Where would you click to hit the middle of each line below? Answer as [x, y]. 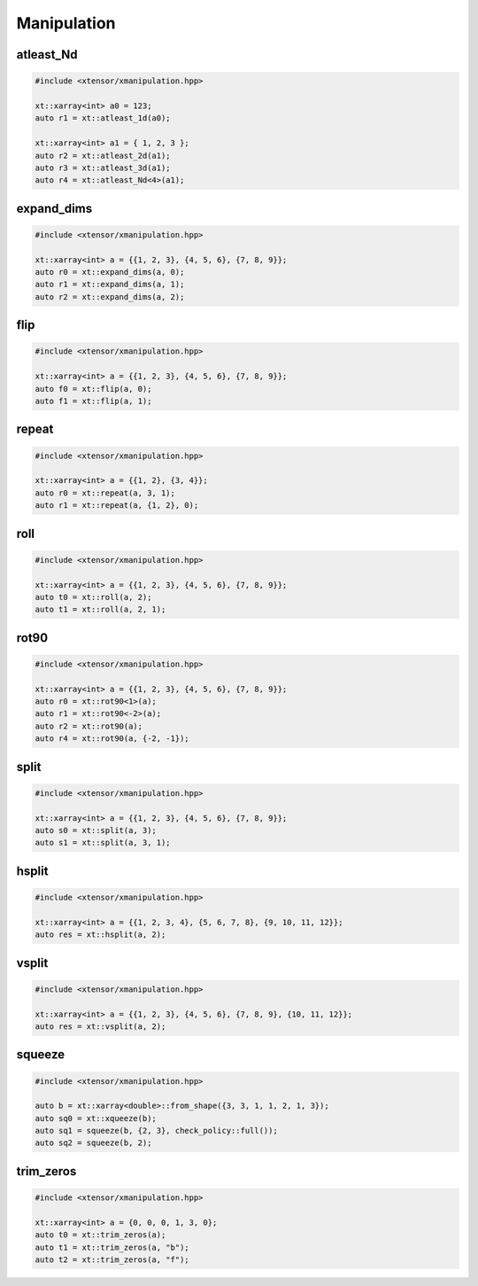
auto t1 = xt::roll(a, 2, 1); [100, 610]
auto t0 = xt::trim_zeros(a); [100, 1235]
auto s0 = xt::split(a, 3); [96, 830]
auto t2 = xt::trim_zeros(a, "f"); [112, 1260]
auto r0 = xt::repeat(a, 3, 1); [105, 493]
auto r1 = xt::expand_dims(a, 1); [110, 284]
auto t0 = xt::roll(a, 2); [93, 597]
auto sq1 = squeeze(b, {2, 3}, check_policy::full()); [156, 1131]
